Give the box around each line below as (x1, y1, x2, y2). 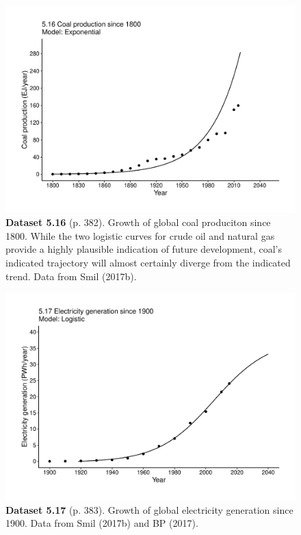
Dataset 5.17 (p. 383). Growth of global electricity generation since (5, 502, 293, 517)
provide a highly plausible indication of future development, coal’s (5, 242, 282, 256)
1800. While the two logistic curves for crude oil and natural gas (5, 228, 275, 242)
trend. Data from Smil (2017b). (5, 269, 137, 283)
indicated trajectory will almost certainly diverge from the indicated (5, 256, 291, 270)
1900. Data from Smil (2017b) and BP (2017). (5, 516, 198, 530)
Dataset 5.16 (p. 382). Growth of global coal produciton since (5, 215, 271, 229)
